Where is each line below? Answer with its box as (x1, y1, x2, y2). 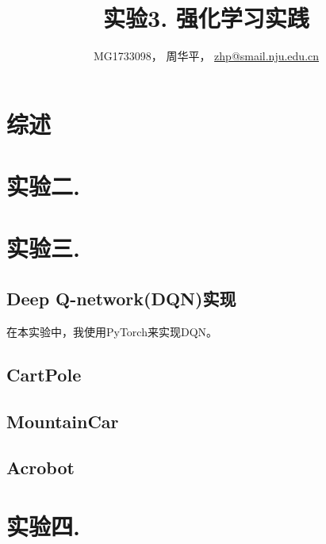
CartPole (6, 362, 82, 386)
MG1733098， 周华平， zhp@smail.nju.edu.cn (93, 48, 320, 64)
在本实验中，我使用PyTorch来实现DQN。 (6, 323, 218, 339)
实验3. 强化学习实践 (103, 2, 309, 34)
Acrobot (6, 455, 75, 480)
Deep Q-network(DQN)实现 (6, 286, 236, 311)
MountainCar (6, 408, 119, 433)
